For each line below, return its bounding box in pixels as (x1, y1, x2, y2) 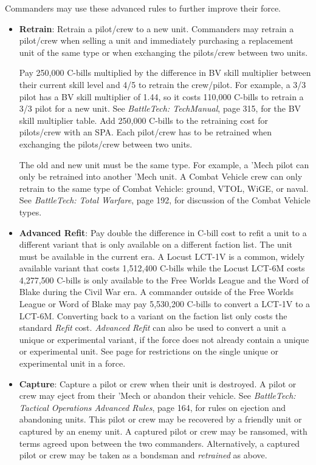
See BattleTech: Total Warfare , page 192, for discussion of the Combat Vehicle (19, 194, 311, 206)
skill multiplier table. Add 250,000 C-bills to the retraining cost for (19, 114, 268, 126)
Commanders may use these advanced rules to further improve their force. (5, 2, 281, 14)
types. (19, 205, 42, 218)
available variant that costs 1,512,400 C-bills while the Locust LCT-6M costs (19, 262, 305, 274)
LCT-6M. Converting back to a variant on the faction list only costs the (19, 309, 287, 322)
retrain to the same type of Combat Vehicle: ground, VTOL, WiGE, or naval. (19, 182, 309, 194)
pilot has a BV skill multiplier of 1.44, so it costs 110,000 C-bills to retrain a (19, 90, 304, 103)
